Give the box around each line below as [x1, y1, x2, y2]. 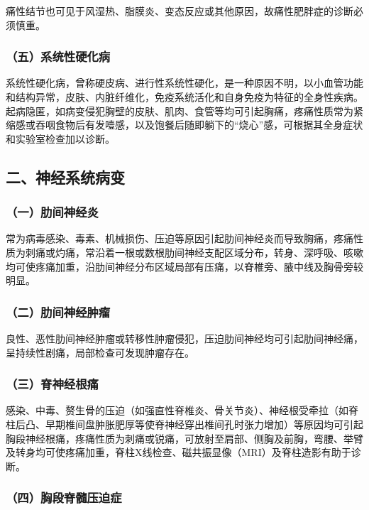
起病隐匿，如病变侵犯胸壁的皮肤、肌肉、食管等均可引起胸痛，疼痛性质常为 [6, 103, 353, 118]
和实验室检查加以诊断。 [6, 131, 115, 146]
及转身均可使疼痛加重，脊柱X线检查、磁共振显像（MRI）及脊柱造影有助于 [6, 445, 351, 460]
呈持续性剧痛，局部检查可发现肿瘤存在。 [6, 344, 194, 359]
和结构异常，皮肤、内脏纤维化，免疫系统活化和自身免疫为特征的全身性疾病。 [6, 89, 363, 104]
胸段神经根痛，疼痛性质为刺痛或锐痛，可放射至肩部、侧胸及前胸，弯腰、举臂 [6, 430, 363, 445]
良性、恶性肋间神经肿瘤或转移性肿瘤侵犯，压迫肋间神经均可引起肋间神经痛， [6, 330, 363, 345]
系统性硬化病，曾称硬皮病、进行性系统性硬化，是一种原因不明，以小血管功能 [6, 75, 363, 90]
